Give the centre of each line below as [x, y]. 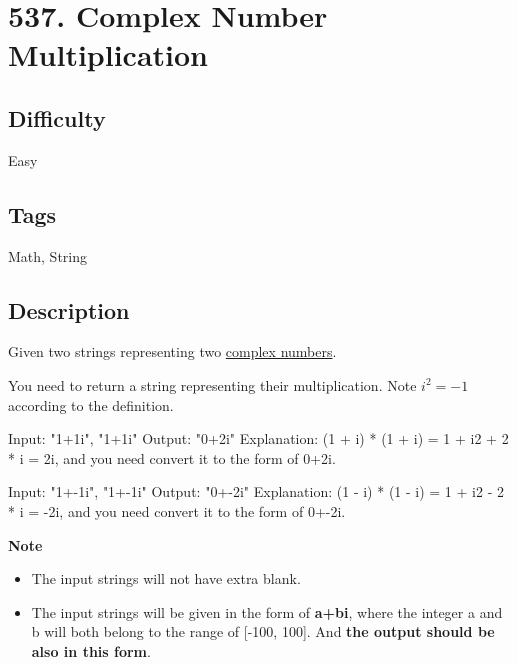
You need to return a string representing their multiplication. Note [212, 384]
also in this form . [91, 650]
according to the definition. [91, 404]
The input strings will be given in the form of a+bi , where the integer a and [267, 611]
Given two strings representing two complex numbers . [172, 351]
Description [69, 309]
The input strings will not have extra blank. [166, 578]
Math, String [48, 255]
